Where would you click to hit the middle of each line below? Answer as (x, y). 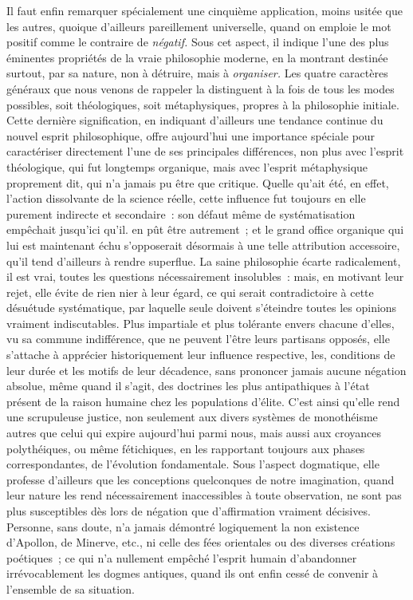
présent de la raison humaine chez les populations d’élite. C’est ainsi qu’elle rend (203, 401)
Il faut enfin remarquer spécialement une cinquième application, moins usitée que (205, 10)
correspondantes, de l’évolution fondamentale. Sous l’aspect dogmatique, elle (193, 464)
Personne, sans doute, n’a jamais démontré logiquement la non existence (183, 526)
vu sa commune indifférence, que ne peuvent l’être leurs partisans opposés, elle (198, 339)
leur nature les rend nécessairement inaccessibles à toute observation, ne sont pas (204, 495)
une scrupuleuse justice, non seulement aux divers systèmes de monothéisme (192, 417)
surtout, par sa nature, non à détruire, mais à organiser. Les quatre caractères (197, 73)
